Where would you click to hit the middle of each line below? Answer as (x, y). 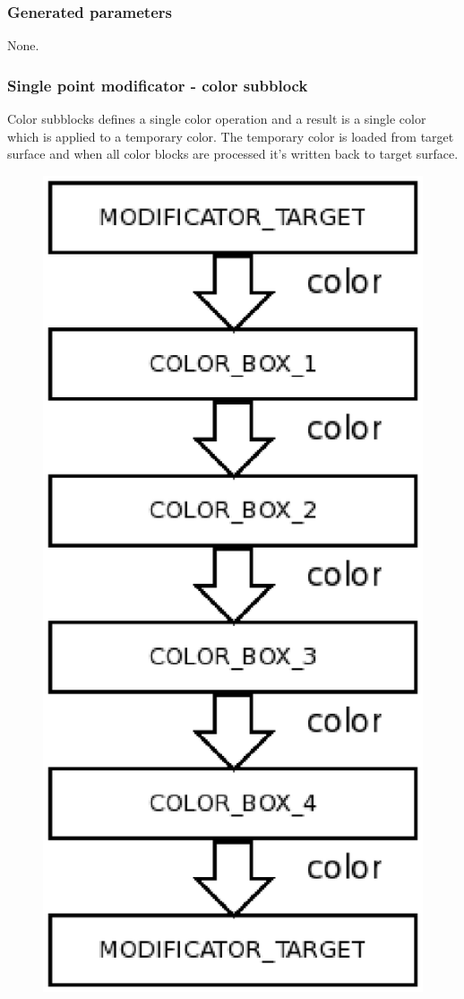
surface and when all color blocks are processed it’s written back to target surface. (233, 154)
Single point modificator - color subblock (158, 85)
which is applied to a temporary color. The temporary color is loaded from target (231, 136)
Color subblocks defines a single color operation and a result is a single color (217, 119)
